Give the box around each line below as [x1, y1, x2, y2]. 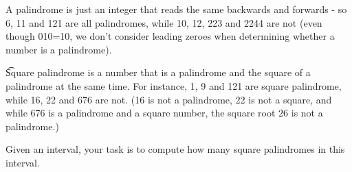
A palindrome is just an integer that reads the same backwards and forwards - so [5, 2, 347, 16]
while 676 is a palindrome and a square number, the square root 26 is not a [5, 106, 323, 120]
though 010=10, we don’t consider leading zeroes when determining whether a [5, 29, 335, 43]
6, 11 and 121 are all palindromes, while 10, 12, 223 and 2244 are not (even [5, 15, 322, 29]
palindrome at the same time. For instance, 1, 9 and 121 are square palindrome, [5, 78, 342, 93]
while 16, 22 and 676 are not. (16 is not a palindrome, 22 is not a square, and [5, 92, 332, 106]
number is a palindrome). [5, 42, 112, 56]
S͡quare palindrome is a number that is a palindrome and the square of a [5, 65, 311, 79]
